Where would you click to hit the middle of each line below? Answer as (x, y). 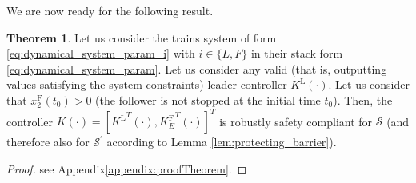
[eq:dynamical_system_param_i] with (101, 53)
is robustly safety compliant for (296, 121)
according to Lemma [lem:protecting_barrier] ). (222, 142)
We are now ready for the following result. (110, 10)
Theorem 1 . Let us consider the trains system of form (142, 37)
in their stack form (297, 53)
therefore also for (48, 142)
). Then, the (363, 99)
